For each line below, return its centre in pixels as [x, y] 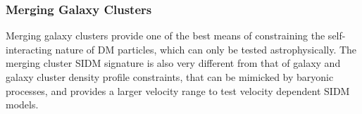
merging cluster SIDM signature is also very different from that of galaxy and [173, 63]
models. [22, 104]
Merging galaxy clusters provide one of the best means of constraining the [166, 36]
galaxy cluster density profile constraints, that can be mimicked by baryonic [170, 77]
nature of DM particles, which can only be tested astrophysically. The [206, 49]
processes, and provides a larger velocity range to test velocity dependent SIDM [178, 90]
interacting [29, 49]
